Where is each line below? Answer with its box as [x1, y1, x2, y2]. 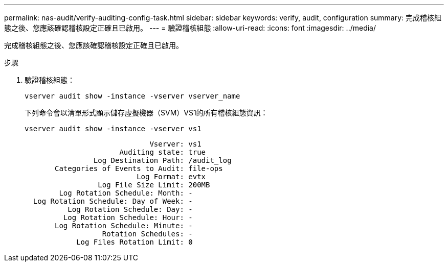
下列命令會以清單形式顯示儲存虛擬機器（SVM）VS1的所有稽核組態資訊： [25, 108, 268, 117]
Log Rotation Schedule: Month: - [59, 189, 193, 197]
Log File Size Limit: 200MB [98, 181, 210, 189]
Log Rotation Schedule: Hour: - [63, 213, 193, 222]
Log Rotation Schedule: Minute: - [55, 222, 193, 230]
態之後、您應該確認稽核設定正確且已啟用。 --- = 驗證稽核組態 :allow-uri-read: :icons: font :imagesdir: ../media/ [4, 23, 376, 32]
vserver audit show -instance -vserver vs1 [25, 125, 201, 133]
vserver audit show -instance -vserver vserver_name [25, 92, 240, 100]
